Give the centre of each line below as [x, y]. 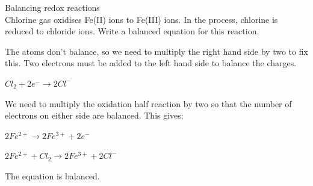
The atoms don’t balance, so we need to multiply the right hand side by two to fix [156, 51]
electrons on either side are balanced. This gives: [94, 115]
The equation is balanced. [52, 175]
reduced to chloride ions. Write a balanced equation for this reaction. [132, 31]
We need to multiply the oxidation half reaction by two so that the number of [148, 103]
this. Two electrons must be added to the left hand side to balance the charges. [151, 63]
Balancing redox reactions [52, 7]
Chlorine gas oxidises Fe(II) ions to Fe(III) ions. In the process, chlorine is [141, 19]
